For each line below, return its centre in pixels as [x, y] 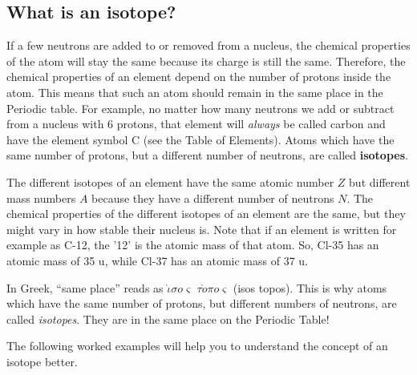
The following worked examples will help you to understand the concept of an [197, 346]
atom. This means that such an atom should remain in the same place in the [195, 92]
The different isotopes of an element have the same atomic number [170, 181]
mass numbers [41, 198]
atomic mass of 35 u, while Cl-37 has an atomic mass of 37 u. [157, 260]
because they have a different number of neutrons [213, 198]
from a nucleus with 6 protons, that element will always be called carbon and [196, 124]
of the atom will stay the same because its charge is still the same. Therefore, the [206, 60]
